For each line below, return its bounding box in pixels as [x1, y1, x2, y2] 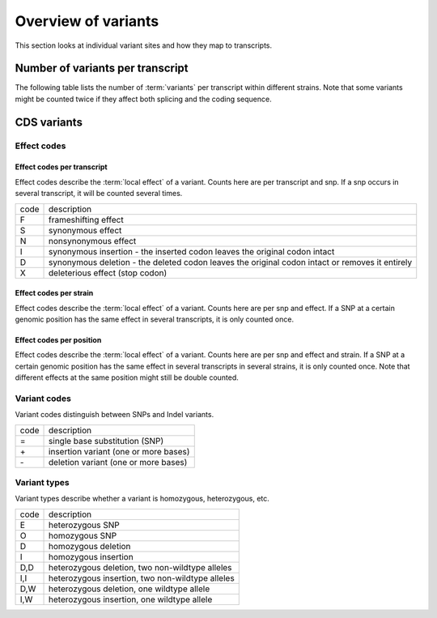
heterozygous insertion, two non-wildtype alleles [49, 572, 235, 583]
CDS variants [15, 115, 83, 129]
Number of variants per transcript [15, 62, 189, 75]
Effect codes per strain [15, 288, 94, 298]
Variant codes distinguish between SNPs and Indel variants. [15, 410, 214, 420]
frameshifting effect [49, 214, 125, 225]
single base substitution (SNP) [49, 435, 164, 446]
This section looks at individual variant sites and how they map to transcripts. [15, 40, 273, 50]
